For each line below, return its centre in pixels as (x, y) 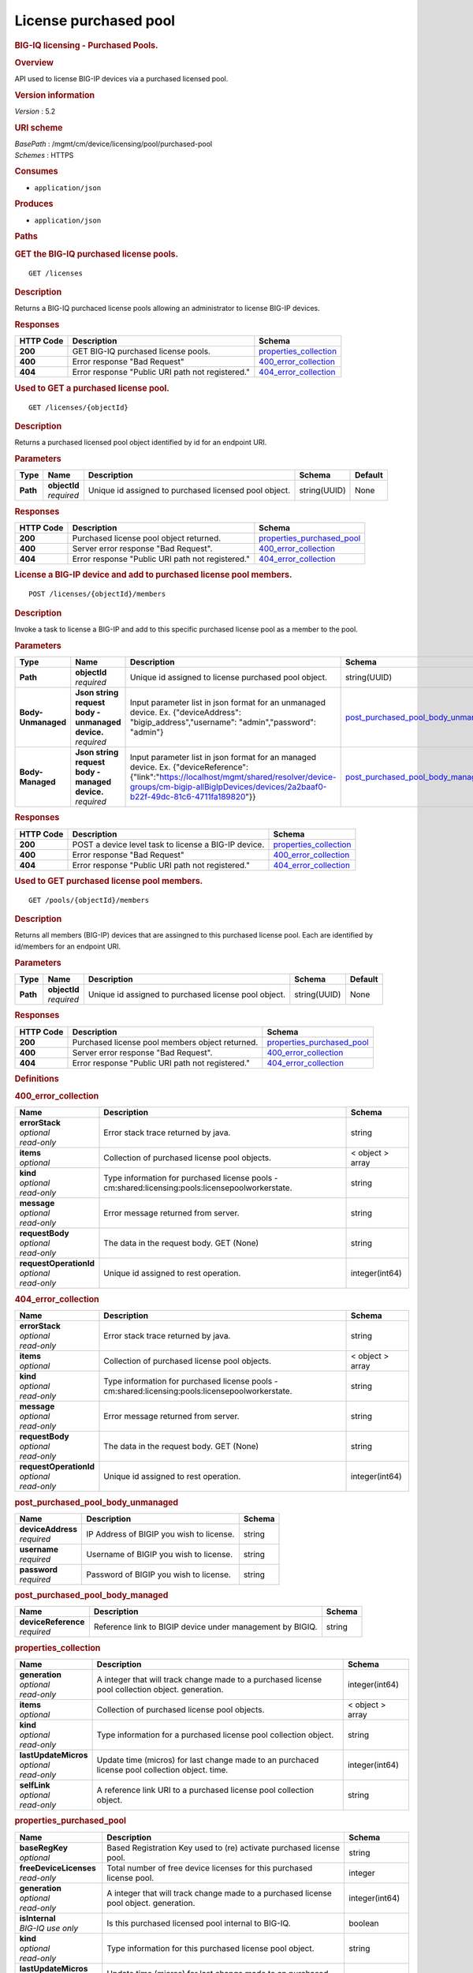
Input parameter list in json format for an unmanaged (228, 702)
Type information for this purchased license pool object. (210, 1948)
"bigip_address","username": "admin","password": (223, 722)
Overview (34, 62)
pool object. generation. (151, 1903)
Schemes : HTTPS (44, 155)
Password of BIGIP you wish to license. (159, 1574)
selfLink (35, 1785)
